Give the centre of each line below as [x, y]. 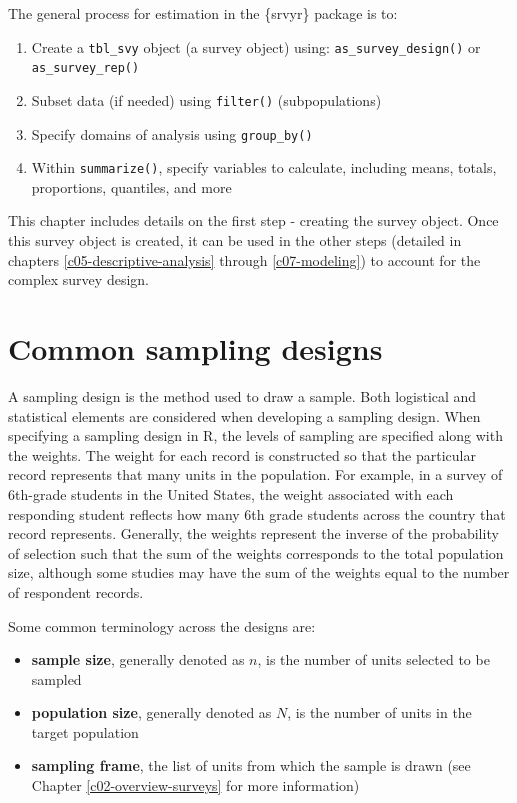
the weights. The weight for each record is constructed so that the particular [242, 454]
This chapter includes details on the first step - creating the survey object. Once [253, 220]
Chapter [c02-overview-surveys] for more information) [195, 785]
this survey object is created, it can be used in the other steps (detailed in [235, 240]
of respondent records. [76, 591]
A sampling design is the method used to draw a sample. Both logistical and [242, 395]
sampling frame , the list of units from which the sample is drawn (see [251, 765]
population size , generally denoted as [151, 712]
